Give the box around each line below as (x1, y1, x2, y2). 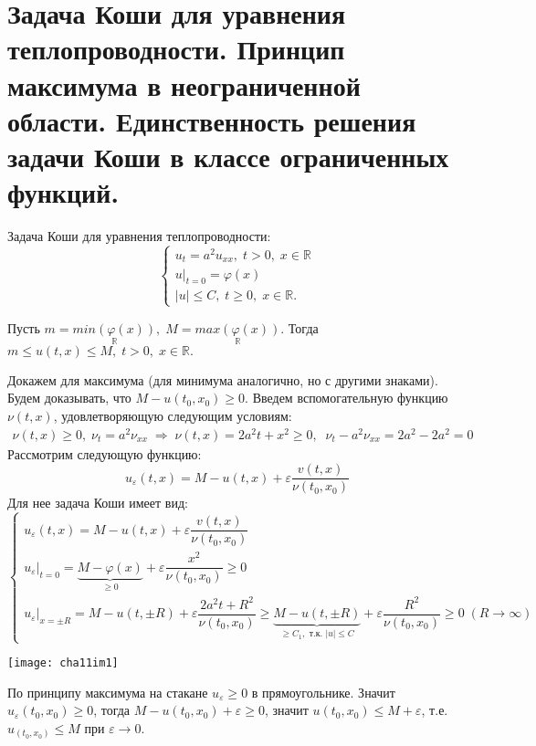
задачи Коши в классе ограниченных (7, 137, 449, 174)
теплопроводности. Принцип (7, 30, 345, 68)
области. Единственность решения (7, 101, 416, 139)
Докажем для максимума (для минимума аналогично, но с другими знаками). (7, 370, 438, 389)
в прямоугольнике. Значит (251, 682, 395, 701)
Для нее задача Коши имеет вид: (7, 493, 188, 512)
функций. (7, 173, 120, 211)
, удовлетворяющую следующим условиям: (53, 406, 292, 425)
